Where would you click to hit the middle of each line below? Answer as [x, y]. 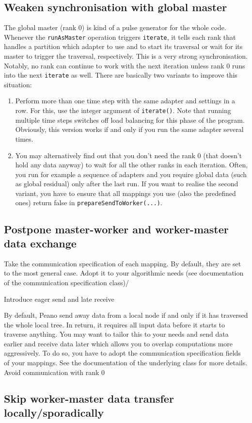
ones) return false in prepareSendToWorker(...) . [89, 203]
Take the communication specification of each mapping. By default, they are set [123, 263]
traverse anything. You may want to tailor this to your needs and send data [116, 334]
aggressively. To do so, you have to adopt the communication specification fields [122, 353]
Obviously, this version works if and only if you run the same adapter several [129, 129]
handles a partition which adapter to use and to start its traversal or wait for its [123, 46]
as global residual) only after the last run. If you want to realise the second [127, 184]
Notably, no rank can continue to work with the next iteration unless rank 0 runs [125, 65]
